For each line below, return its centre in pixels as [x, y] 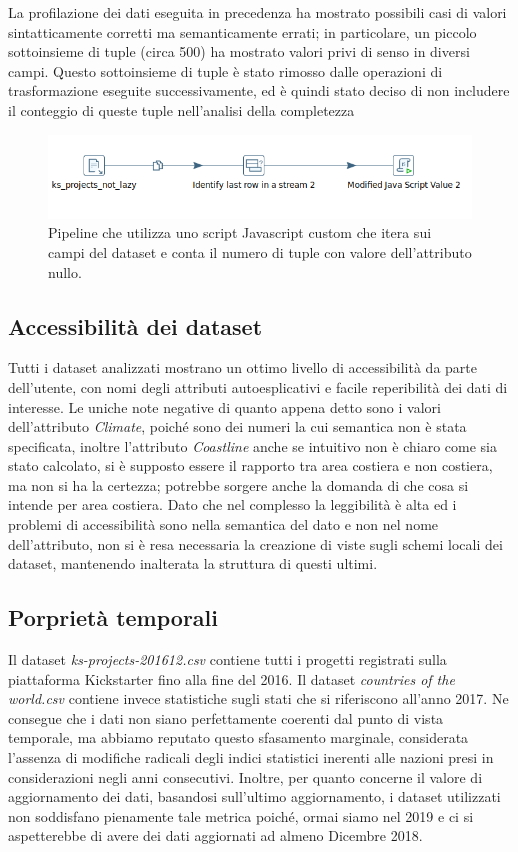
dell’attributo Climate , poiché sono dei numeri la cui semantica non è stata [237, 426]
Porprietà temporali [113, 617]
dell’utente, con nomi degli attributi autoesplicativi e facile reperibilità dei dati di [258, 386]
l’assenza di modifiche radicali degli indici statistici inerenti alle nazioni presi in [251, 757]
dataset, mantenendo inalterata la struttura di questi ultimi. [193, 563]
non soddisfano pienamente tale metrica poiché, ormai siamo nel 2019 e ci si [241, 815]
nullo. [65, 271]
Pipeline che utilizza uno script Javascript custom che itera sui [240, 232]
